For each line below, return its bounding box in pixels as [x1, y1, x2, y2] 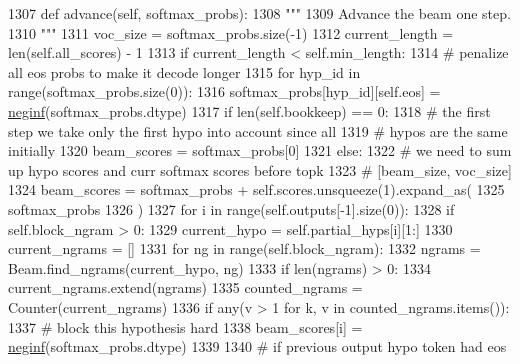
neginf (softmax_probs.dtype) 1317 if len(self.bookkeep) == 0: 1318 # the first [8, 100, 491, 121]
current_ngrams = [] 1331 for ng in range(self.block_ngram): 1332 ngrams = [8, 238, 481, 259]
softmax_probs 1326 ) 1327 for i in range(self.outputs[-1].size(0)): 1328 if [8, 198, 455, 219]
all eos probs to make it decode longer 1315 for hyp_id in [8, 61, 361, 82]
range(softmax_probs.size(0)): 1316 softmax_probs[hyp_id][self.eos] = [8, 81, 441, 102]
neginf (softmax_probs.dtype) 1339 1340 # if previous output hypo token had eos [8, 336, 507, 357]
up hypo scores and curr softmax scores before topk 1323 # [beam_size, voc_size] [8, 159, 512, 180]
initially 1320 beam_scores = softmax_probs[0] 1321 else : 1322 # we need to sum [8, 140, 512, 161]
